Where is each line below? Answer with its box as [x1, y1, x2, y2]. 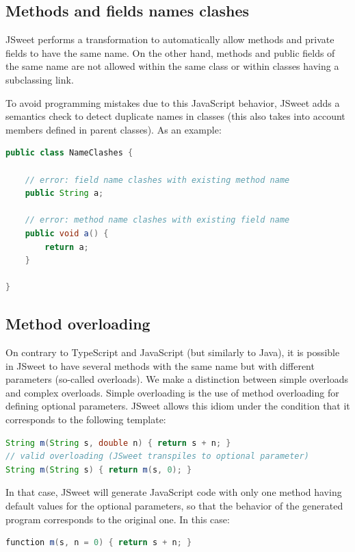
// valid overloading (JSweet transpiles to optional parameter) [5, 451, 309, 462]
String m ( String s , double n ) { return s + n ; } [5, 438, 231, 448]
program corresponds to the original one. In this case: [5, 512, 230, 526]
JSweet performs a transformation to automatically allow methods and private [5, 32, 334, 47]
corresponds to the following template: [5, 412, 166, 427]
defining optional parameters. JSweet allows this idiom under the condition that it [5, 399, 350, 413]
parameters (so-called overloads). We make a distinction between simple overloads [5, 372, 349, 386]
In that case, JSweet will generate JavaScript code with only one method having [5, 485, 342, 499]
